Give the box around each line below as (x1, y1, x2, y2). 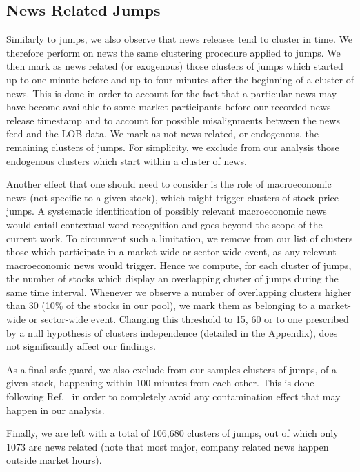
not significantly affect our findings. (6, 339, 156, 353)
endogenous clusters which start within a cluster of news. (6, 153, 248, 168)
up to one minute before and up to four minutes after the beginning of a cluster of (6, 72, 354, 86)
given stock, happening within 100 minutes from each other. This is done (6, 375, 314, 390)
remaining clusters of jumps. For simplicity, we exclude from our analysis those (6, 139, 339, 154)
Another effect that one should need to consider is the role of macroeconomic (6, 177, 332, 191)
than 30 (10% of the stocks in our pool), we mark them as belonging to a (6, 298, 315, 313)
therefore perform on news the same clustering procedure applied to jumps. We (6, 45, 341, 59)
